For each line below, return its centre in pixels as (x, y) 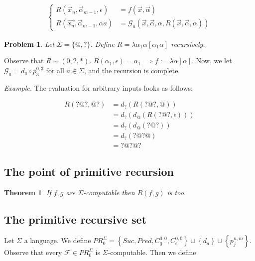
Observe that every (33, 252)
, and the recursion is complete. (132, 70)
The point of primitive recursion (89, 171)
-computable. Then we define (152, 252)
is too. (177, 192)
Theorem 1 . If (28, 192)
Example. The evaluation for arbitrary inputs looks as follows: (98, 87)
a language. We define (58, 240)
